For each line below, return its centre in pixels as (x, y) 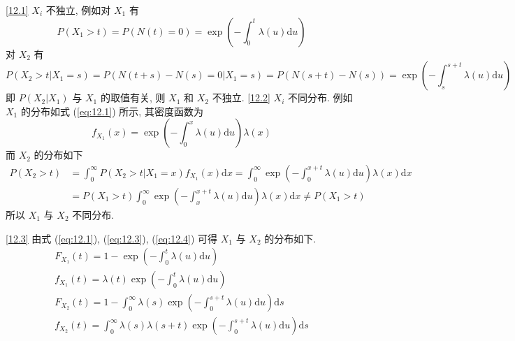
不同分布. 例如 (320, 97)
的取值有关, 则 (133, 97)
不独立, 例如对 (78, 10)
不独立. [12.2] (241, 97)
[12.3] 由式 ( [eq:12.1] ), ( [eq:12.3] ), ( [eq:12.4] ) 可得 (112, 238)
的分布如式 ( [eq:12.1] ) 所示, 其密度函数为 (112, 111)
